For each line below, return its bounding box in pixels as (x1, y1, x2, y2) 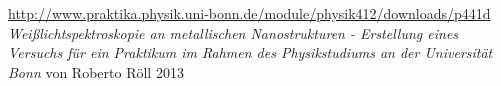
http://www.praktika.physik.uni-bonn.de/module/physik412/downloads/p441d (8, 3, 491, 23)
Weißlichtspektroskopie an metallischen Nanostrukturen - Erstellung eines (8, 22, 459, 43)
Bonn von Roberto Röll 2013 (8, 61, 184, 82)
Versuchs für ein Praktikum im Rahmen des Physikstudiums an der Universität (8, 42, 493, 63)
